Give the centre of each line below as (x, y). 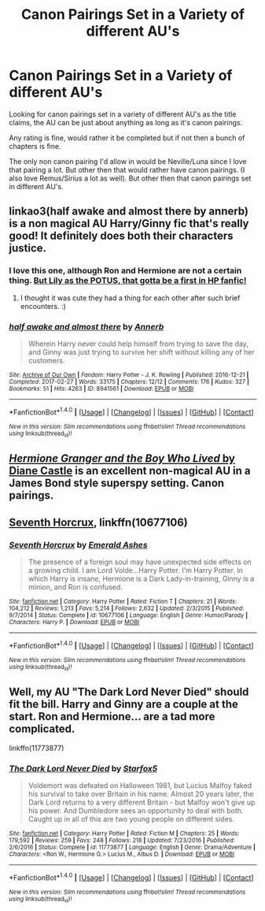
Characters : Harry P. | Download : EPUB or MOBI (74, 622)
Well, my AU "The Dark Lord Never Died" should (129, 692)
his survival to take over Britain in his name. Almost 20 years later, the (141, 794)
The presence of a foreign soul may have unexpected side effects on (140, 562)
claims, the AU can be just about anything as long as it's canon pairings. (126, 122)
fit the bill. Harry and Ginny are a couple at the (124, 704)
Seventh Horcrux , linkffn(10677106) (98, 522)
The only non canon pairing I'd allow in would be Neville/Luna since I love (128, 161)
